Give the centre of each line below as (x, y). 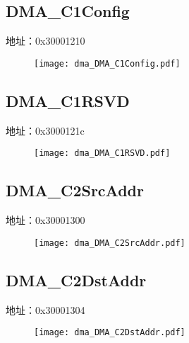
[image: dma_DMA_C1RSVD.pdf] (102, 153)
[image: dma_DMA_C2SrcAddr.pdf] (110, 243)
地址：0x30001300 (45, 220)
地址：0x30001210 (45, 41)
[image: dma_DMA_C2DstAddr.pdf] (110, 333)
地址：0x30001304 (45, 309)
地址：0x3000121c (45, 130)
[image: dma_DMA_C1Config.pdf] (107, 63)
